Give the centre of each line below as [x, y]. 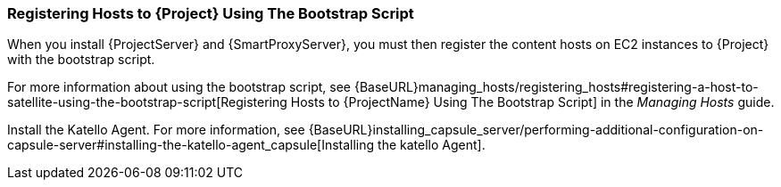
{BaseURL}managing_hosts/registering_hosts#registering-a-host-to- [556, 87]
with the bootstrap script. [81, 60]
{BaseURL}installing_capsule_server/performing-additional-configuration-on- [536, 130]
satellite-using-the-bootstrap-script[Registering [147, 102]
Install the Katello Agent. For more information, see [156, 130]
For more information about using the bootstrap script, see [179, 87]
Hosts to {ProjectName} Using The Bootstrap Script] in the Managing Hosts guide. [532, 102]
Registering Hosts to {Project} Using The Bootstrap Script [211, 13]
